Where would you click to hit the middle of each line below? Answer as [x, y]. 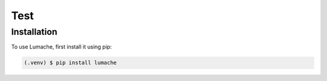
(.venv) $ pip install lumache [71, 63]
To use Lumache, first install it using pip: [61, 47]
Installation [34, 32]
